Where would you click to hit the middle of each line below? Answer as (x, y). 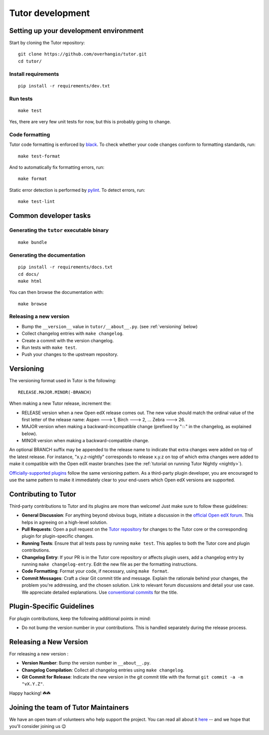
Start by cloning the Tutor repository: (47, 43)
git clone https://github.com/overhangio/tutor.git (82, 54)
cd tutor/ (30, 61)
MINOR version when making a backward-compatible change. (85, 441)
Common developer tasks (50, 216)
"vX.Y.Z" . (33, 684)
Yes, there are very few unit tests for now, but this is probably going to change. (90, 122)
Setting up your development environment (76, 31)
